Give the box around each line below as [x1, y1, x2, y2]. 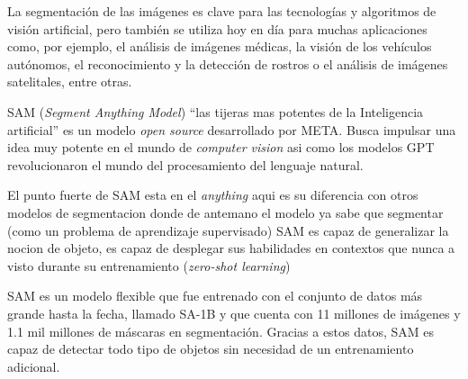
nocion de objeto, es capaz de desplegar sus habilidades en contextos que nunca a [7, 239, 455, 257]
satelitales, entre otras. [7, 72, 132, 91]
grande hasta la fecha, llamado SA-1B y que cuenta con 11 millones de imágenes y [7, 303, 461, 322]
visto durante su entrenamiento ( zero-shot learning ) [7, 256, 291, 275]
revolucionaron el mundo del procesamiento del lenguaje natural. [7, 155, 364, 174]
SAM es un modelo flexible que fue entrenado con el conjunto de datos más [7, 286, 423, 305]
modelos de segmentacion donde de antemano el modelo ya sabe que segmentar [7, 203, 444, 221]
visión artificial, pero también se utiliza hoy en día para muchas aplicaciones [7, 19, 427, 38]
